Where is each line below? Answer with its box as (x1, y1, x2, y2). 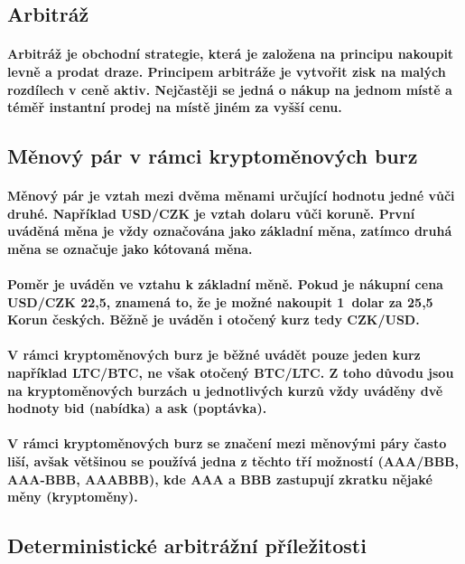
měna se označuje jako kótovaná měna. (7, 239, 253, 258)
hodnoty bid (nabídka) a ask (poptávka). (7, 399, 267, 418)
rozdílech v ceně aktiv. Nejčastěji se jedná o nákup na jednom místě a (7, 80, 452, 99)
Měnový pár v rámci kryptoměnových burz (7, 142, 418, 170)
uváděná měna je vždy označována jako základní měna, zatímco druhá (7, 221, 452, 240)
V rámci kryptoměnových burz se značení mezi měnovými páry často (7, 434, 447, 453)
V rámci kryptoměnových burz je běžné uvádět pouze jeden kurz (7, 345, 421, 364)
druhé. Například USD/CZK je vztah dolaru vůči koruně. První (7, 203, 415, 222)
